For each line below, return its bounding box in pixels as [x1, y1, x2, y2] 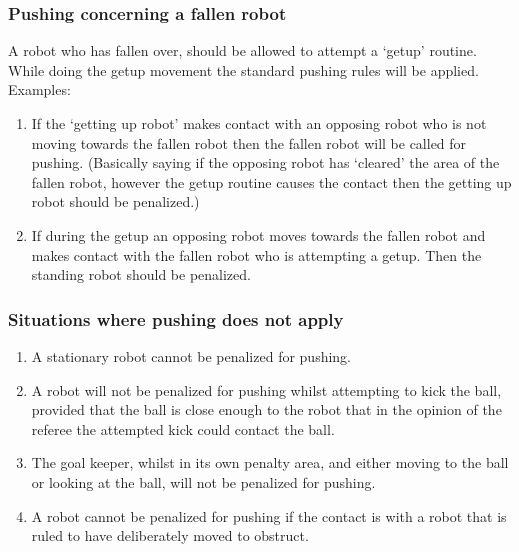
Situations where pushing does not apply [8, 306, 344, 331]
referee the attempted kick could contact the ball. [31, 418, 335, 439]
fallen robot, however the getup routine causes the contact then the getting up [31, 171, 512, 192]
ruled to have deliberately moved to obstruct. [31, 525, 309, 546]
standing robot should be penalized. [31, 264, 251, 285]
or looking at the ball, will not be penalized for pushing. [31, 471, 376, 492]
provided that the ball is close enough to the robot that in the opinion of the [31, 399, 502, 420]
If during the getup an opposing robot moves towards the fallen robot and [31, 224, 486, 245]
